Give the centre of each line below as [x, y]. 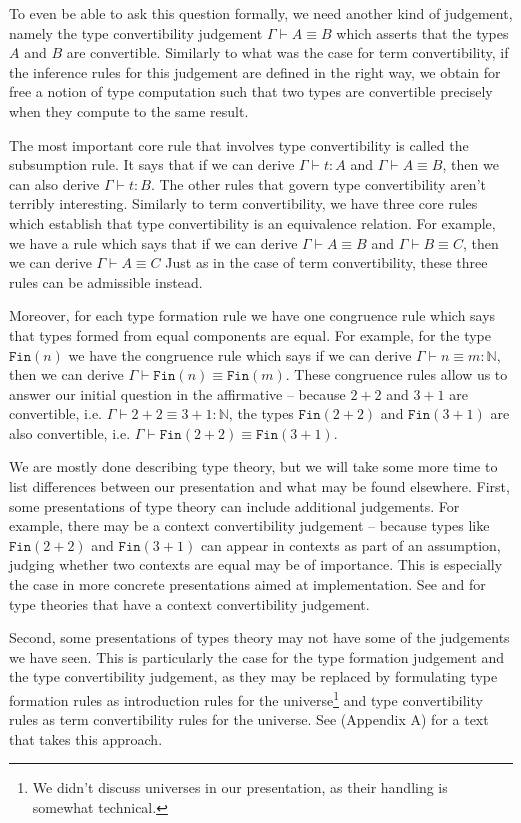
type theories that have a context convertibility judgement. [189, 603]
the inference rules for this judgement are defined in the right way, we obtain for [255, 71]
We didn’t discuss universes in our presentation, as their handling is [240, 787]
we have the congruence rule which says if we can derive [240, 354]
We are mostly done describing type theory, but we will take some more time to [253, 466]
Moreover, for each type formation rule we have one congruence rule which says [252, 315]
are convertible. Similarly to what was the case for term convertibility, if [287, 52]
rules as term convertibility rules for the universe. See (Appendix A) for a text [249, 719]
